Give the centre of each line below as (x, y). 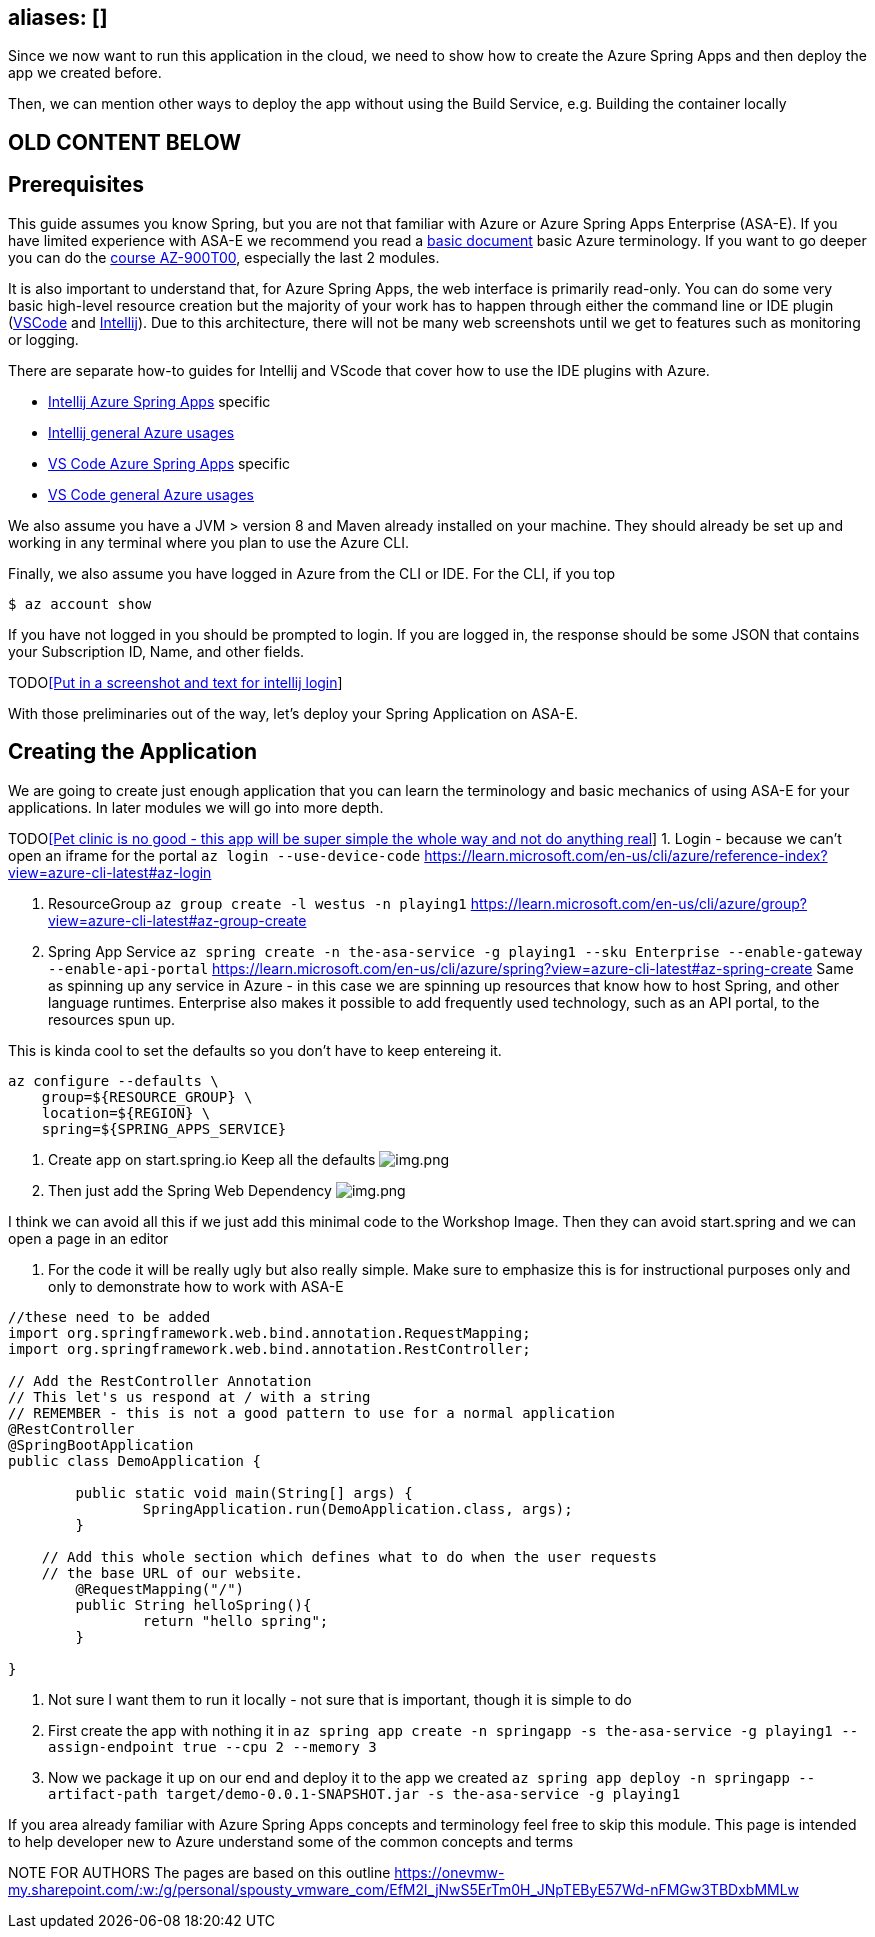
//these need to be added (109, 1316)
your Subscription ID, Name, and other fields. (156, 651)
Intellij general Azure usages (141, 432)
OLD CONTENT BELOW (125, 142)
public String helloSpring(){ (193, 1604)
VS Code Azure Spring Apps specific (169, 463)
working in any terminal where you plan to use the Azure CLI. (209, 542)
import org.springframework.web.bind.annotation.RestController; (269, 1348)
